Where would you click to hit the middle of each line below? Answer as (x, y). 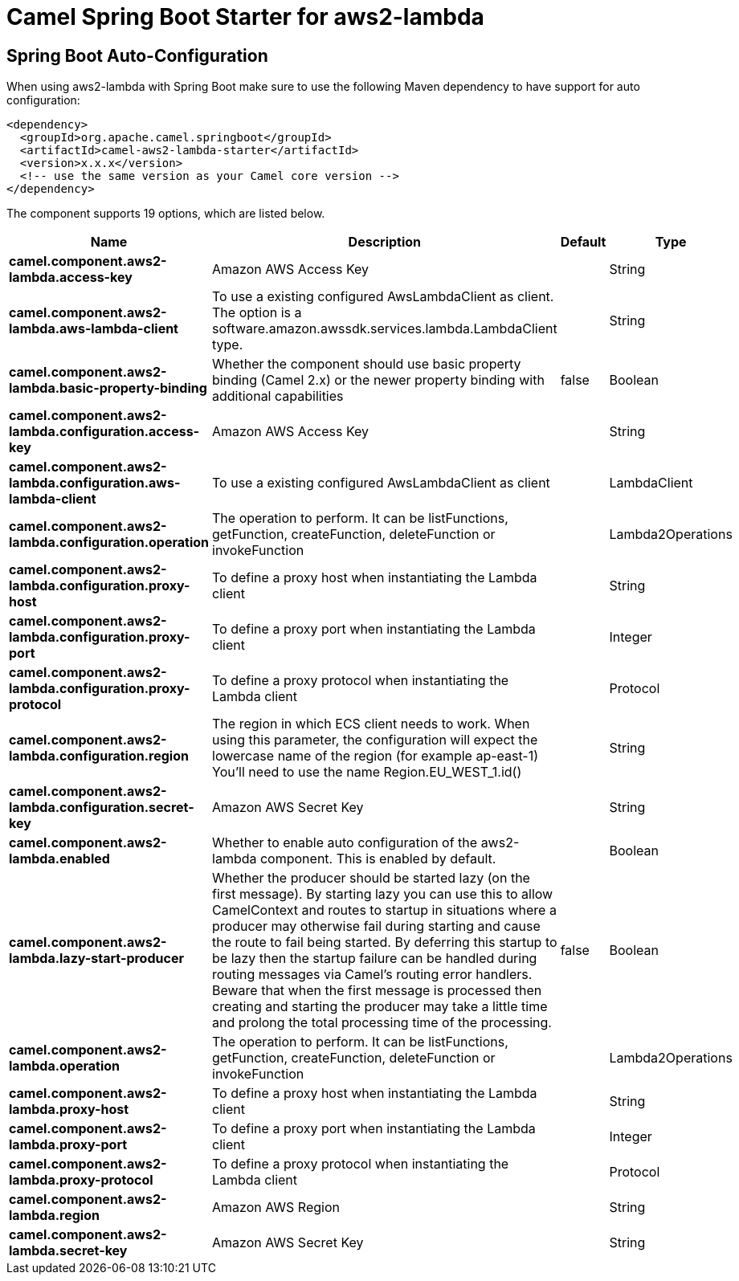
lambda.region (54, 1216)
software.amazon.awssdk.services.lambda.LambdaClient (385, 329)
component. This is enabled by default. (378, 859)
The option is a (257, 313)
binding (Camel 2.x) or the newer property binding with (378, 380)
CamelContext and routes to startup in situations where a (384, 910)
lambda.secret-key (68, 1251)
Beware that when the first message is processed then (377, 991)
